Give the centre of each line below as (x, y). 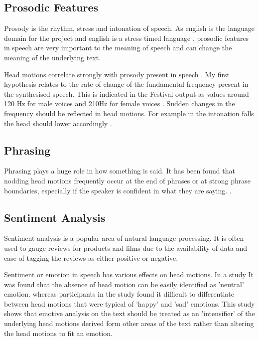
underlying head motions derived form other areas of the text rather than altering (129, 323)
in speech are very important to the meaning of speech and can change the (118, 48)
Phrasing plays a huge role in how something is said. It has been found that (120, 171)
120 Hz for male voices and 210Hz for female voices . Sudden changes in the (120, 103)
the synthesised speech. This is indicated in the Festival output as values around (127, 93)
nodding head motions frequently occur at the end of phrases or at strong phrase (127, 180)
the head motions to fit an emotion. (58, 333)
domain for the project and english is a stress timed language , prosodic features (127, 38)
